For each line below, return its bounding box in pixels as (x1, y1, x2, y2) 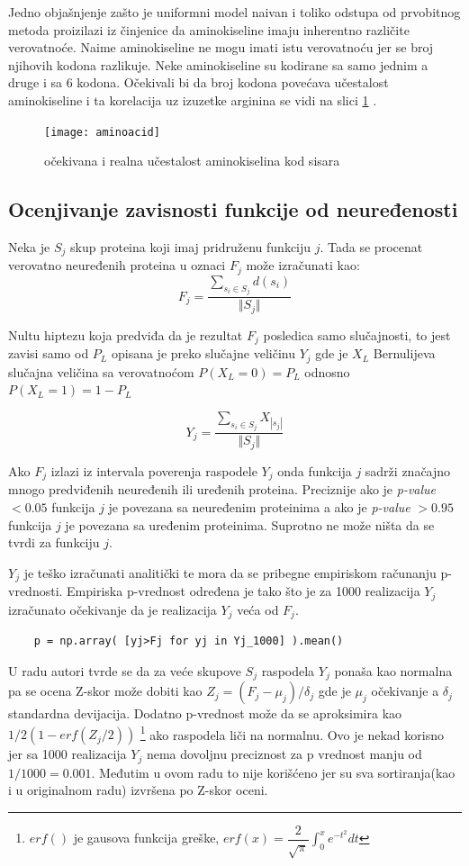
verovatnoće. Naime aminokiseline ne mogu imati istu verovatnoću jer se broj (8, 38, 434, 57)
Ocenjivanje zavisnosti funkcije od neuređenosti (8, 195, 458, 223)
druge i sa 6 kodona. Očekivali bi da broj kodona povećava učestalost (8, 73, 389, 92)
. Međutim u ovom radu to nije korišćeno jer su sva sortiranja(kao (91, 762, 455, 781)
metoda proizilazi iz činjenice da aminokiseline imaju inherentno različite (8, 20, 410, 39)
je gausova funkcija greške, (73, 828, 220, 847)
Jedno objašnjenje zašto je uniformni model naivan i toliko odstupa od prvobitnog (8, 3, 461, 21)
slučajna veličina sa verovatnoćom (8, 362, 194, 381)
